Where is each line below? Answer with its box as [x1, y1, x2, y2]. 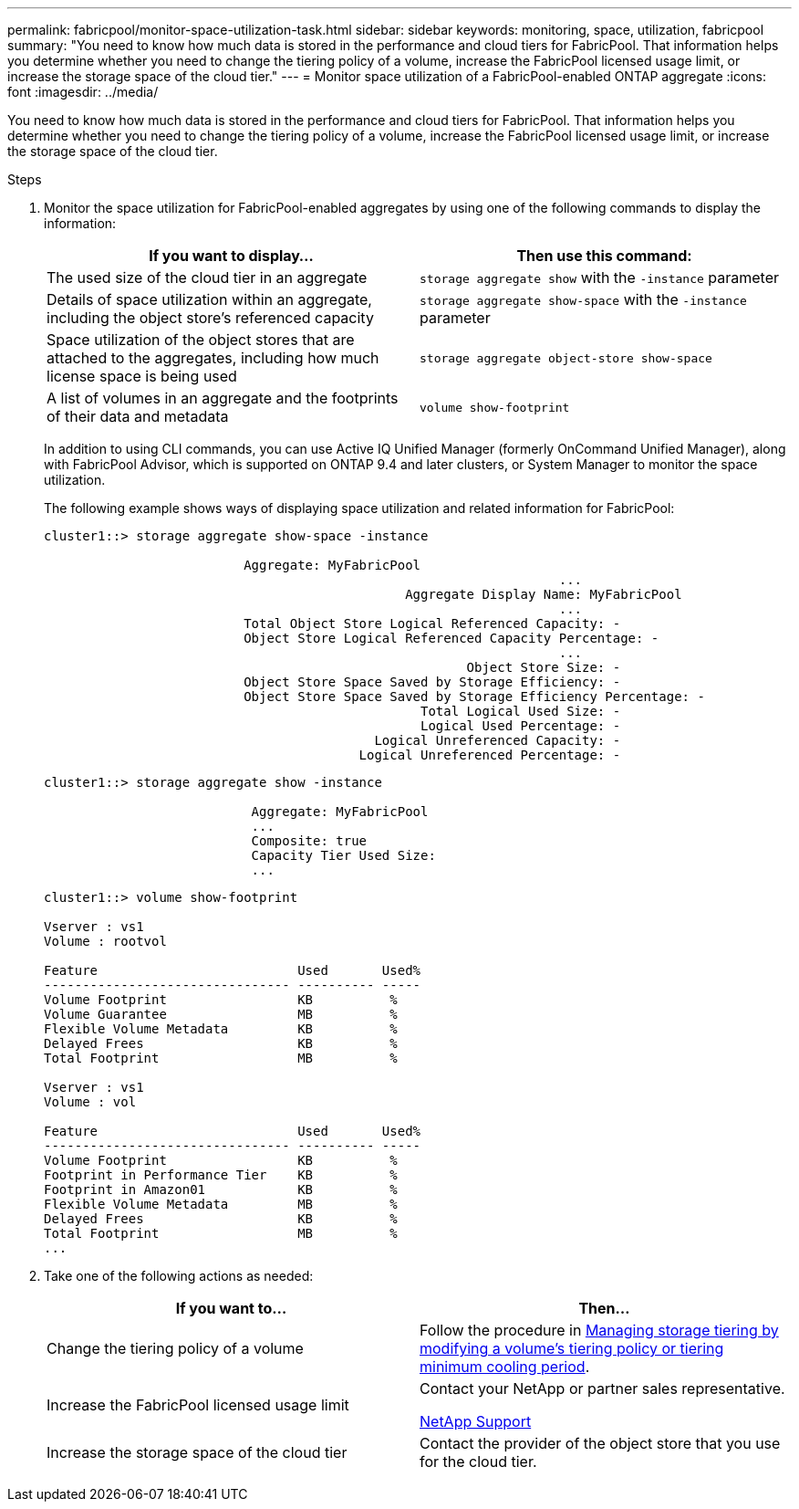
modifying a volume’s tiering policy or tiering [420, 1339, 724, 1357]
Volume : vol [44, 1095, 137, 1109]
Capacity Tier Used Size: [251, 848, 436, 863]
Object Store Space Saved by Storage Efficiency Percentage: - [244, 689, 705, 704]
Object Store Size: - [466, 660, 621, 675]
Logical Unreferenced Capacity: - [374, 733, 621, 748]
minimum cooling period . [420, 1357, 590, 1376]
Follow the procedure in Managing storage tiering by [420, 1321, 779, 1339]
